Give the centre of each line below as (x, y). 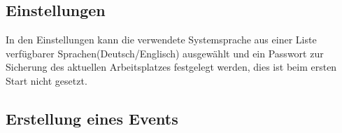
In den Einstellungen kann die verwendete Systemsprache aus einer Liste (161, 40)
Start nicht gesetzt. (47, 80)
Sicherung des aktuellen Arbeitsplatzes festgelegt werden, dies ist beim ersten (171, 67)
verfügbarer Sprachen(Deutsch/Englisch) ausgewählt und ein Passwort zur (165, 53)
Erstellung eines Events (92, 118)
